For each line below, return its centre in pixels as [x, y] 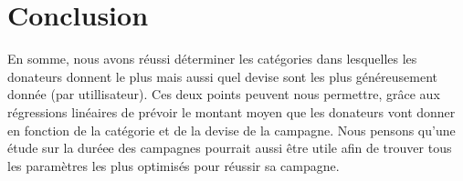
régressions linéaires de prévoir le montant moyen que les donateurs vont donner [231, 111]
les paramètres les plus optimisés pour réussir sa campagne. [174, 165]
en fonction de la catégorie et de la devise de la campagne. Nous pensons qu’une [231, 130]
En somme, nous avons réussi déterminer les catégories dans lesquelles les [212, 59]
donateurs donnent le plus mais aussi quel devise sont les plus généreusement [222, 76]
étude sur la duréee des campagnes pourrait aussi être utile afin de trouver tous [230, 148]
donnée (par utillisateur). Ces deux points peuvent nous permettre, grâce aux [224, 94]
